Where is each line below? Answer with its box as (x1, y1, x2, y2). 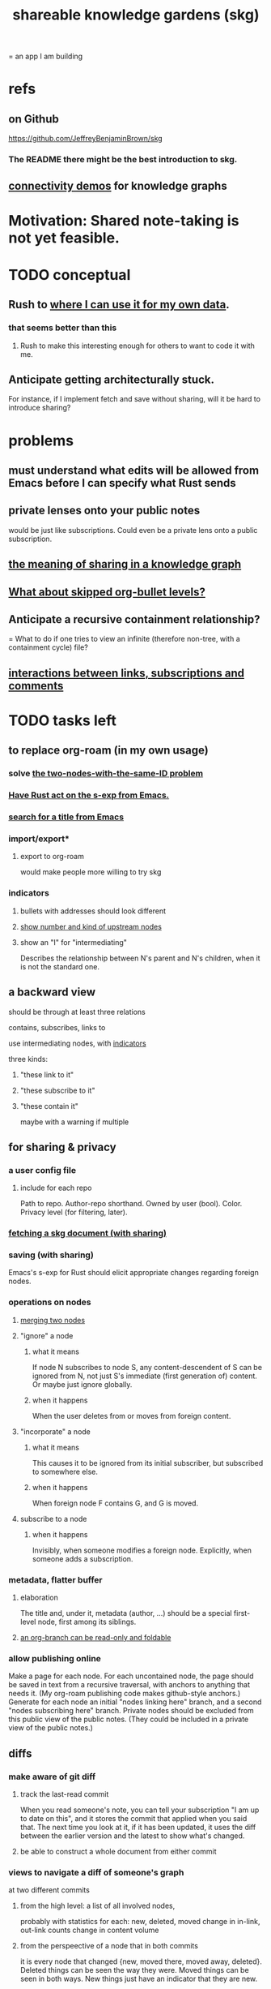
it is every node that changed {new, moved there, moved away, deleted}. (19, 1957, 263, 1966)
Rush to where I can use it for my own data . (8, 298, 230, 311)
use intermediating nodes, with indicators (8, 1038, 147, 1048)
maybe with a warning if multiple (19, 1117, 129, 1127)
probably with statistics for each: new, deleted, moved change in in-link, (19, 1917, 260, 1927)
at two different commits (8, 1885, 91, 1895)
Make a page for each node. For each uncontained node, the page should (8, 1671, 254, 1681)
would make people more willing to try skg (19, 867, 162, 877)
